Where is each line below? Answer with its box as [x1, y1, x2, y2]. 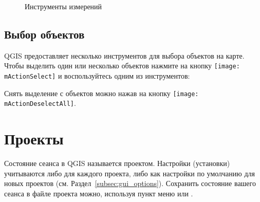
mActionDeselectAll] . [4, 98, 76, 108]
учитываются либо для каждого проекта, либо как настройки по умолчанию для [4, 168, 255, 178]
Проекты [4, 128, 64, 149]
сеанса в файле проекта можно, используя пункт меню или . [4, 188, 193, 198]
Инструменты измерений [25, 1, 102, 11]
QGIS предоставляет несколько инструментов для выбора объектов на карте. [4, 50, 245, 61]
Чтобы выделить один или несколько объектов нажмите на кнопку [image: [4, 60, 240, 71]
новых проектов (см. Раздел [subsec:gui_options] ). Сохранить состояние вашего [4, 178, 256, 189]
